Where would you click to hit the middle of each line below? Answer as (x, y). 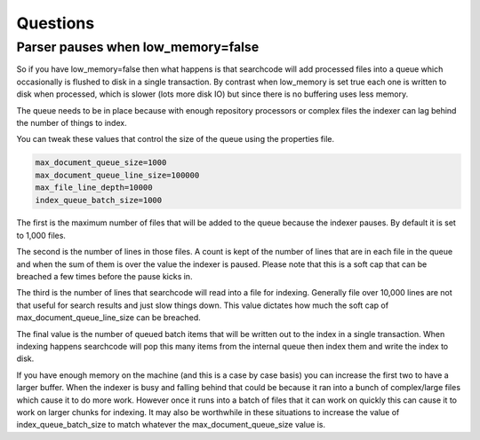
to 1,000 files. (41, 235)
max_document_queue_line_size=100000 (117, 175)
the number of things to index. (72, 122)
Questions (56, 23)
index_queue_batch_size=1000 (99, 200)
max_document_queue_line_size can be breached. (109, 318)
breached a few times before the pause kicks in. (104, 277)
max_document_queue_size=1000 (101, 163)
